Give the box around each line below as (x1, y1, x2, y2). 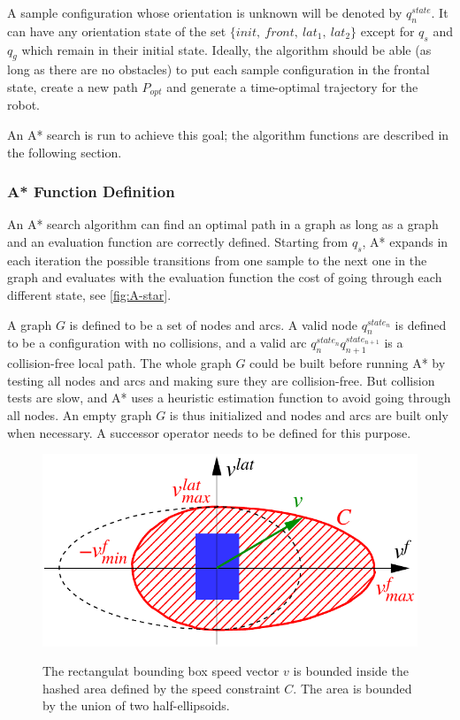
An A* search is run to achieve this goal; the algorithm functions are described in (7, 126, 449, 144)
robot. (7, 96, 41, 114)
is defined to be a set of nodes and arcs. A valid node (69, 315, 358, 333)
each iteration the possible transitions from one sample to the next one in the (7, 250, 427, 269)
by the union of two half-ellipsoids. (42, 696, 230, 715)
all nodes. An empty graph (7, 405, 152, 424)
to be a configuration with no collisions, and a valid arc (7, 333, 307, 352)
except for (360, 21, 415, 40)
